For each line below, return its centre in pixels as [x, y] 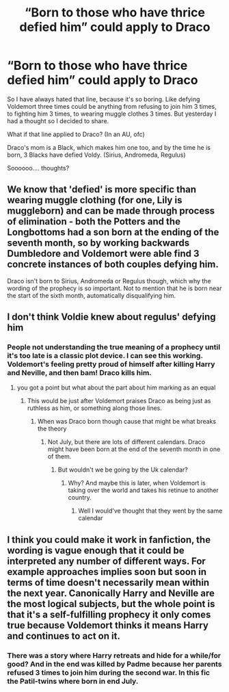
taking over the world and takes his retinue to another [143, 490]
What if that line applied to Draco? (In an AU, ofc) [76, 134]
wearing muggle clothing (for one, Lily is [95, 200]
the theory [52, 428]
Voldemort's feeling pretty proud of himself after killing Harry [111, 364]
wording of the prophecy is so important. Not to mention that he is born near [114, 288]
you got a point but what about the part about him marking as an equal [116, 387]
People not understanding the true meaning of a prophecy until [114, 347]
